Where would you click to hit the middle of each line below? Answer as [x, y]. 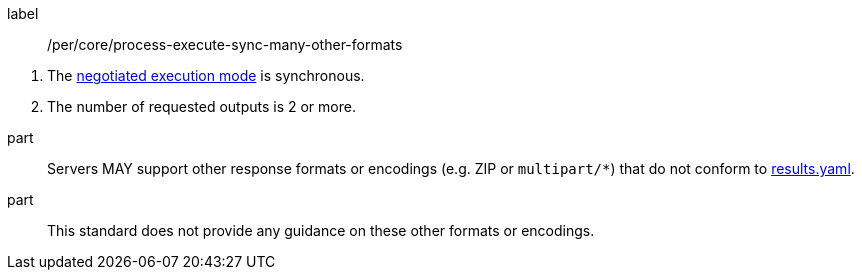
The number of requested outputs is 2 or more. [201, 106]
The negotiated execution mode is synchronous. [206, 75]
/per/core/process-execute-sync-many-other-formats [225, 44]
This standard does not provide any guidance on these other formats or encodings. [321, 230]
